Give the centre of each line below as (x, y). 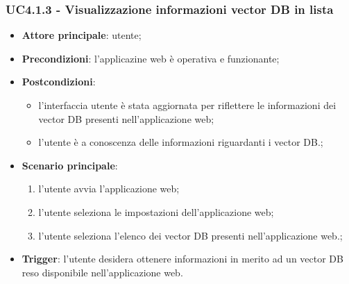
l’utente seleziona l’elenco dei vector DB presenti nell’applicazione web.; (190, 235)
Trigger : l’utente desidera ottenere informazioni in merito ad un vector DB (182, 259)
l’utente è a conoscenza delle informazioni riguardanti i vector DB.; (181, 142)
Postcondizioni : (59, 82)
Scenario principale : (70, 165)
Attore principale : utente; (82, 35)
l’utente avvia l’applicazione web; (109, 189)
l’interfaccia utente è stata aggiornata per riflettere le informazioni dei (187, 105)
